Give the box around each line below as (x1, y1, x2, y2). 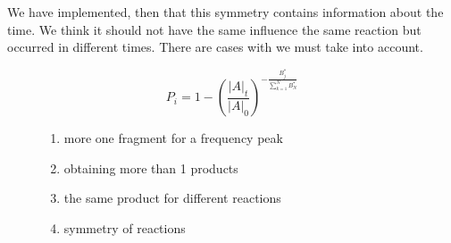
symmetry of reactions (63, 218, 186, 237)
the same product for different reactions (63, 189, 281, 207)
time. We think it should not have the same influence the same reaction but (7, 20, 422, 38)
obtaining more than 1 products (63, 158, 238, 177)
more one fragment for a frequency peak (63, 129, 283, 147)
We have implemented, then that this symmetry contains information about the (7, 3, 444, 21)
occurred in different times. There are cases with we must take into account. (7, 38, 423, 56)
